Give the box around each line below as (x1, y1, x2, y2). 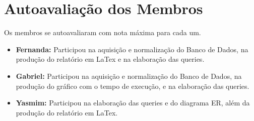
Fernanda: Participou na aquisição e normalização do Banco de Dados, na (16, 44, 248, 54)
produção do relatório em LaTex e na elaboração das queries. (16, 54, 205, 64)
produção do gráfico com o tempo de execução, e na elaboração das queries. (16, 80, 249, 91)
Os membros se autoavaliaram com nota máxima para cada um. (4, 27, 201, 38)
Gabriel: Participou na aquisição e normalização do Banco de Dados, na (16, 70, 242, 81)
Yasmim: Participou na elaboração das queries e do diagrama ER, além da (16, 97, 250, 108)
